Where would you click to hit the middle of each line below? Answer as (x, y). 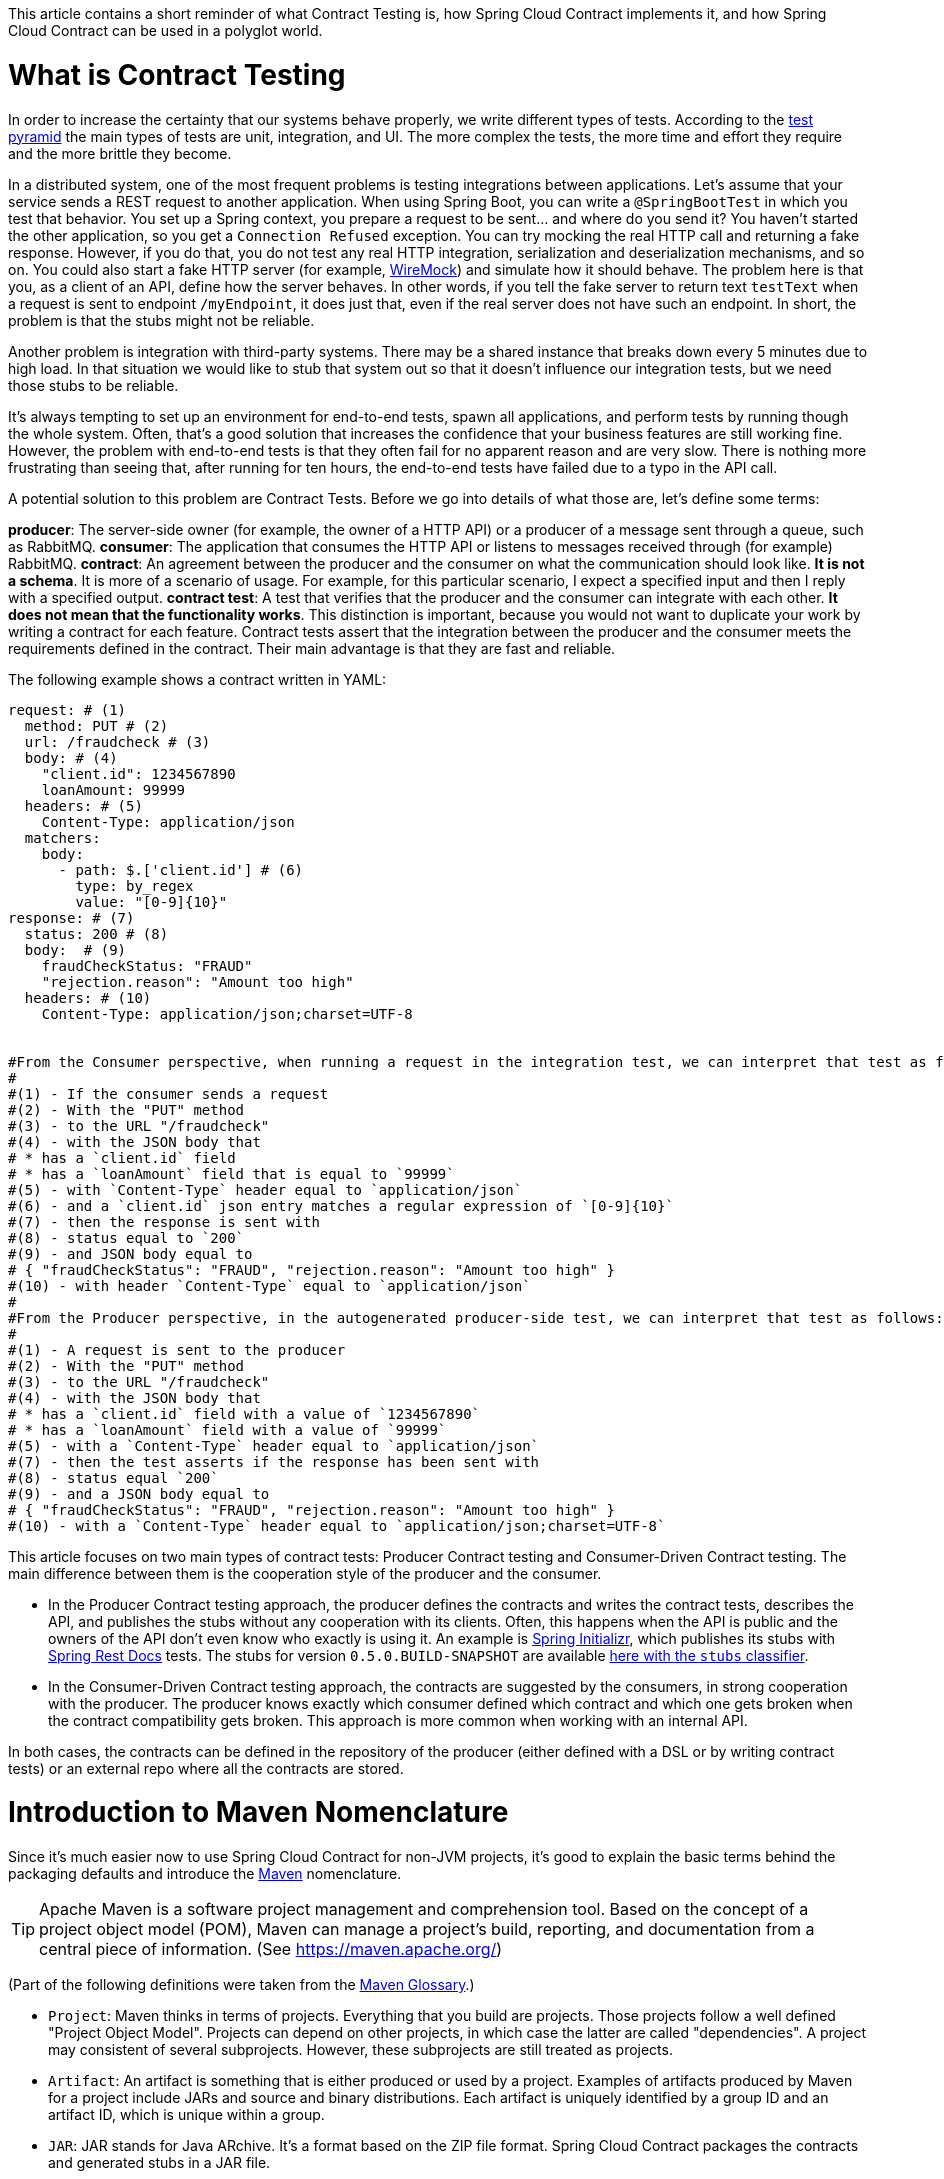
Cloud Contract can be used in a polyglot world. (165, 30)
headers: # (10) (88, 997)
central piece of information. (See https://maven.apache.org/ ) (271, 1949)
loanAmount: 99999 (113, 789)
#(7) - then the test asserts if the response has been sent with (274, 1461)
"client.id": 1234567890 (138, 773)
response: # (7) (71, 917)
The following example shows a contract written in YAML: (197, 679)
